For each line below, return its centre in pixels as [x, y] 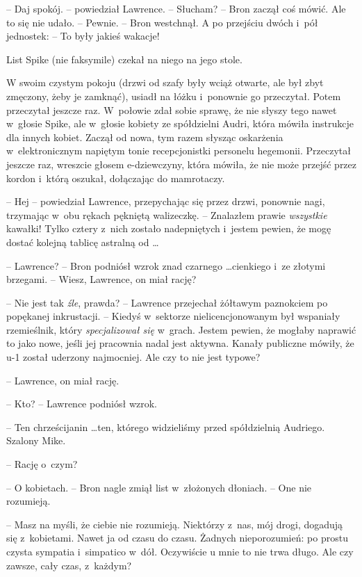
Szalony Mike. [36, 440]
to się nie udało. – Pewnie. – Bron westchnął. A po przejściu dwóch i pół [162, 22]
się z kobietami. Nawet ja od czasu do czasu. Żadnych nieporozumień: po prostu [177, 538]
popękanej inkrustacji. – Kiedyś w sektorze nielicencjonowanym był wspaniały [173, 316]
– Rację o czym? [42, 464]
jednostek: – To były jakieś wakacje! [83, 36]
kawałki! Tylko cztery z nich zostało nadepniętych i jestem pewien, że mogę [169, 228]
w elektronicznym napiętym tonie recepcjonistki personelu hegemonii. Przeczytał [179, 151]
